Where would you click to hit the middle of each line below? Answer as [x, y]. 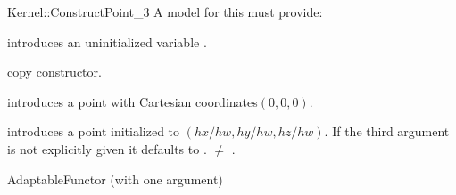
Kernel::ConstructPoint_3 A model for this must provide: [165, 12]
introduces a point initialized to [94, 131]
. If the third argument [387, 131]
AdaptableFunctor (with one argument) [115, 179]
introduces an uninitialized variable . [107, 41]
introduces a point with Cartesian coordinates [133, 101]
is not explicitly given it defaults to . [107, 148]
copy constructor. [54, 72]
